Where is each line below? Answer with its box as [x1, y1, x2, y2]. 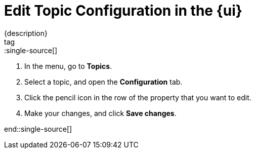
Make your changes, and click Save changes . [24, 108, 177, 118]
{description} [4, 28, 48, 37]
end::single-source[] [4, 124, 72, 133]
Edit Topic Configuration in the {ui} [4, 2, 242, 19]
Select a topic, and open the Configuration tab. [24, 77, 183, 86]
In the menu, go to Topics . [24, 61, 112, 70]
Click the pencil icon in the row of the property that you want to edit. [24, 93, 251, 102]
